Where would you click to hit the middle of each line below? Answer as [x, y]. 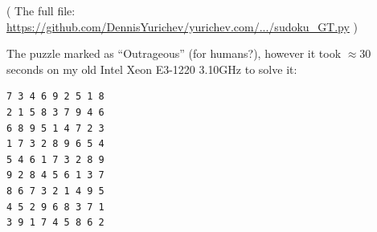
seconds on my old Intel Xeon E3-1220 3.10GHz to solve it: [152, 69]
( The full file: [41, 10]
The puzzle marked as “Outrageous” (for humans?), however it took [174, 53]
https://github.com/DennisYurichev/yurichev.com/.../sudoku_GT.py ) [182, 26]
